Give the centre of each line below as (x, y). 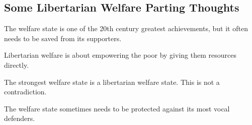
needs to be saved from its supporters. (63, 38)
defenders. (20, 118)
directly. (17, 65)
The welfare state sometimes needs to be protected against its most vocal (117, 108)
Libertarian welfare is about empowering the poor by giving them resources (120, 55)
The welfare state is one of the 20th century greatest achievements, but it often (126, 28)
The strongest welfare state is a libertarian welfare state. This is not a (112, 82)
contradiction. (25, 92)
